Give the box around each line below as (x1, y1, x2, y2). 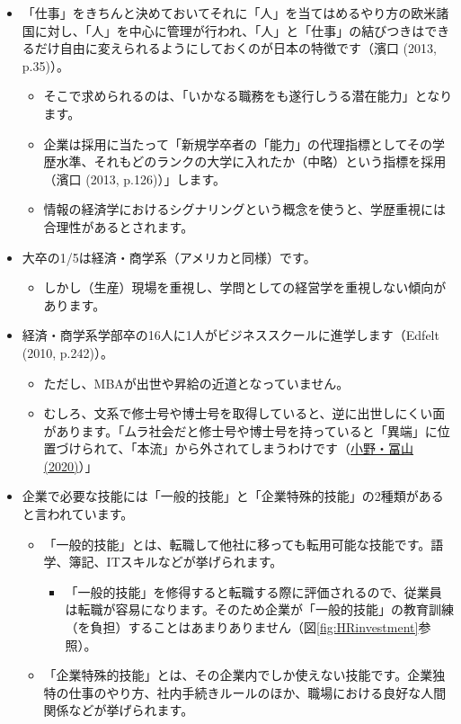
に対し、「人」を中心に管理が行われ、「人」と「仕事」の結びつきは (34, 21, 425, 40)
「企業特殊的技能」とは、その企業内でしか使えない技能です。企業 (43, 666, 433, 684)
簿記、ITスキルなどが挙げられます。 (68, 552, 283, 571)
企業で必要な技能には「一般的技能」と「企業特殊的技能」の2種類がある (22, 487, 444, 505)
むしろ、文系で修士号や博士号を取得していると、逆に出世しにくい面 (43, 404, 446, 423)
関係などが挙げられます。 (43, 701, 194, 720)
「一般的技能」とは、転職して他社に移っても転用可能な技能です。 (43, 534, 431, 553)
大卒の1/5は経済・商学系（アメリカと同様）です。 (22, 247, 316, 266)
